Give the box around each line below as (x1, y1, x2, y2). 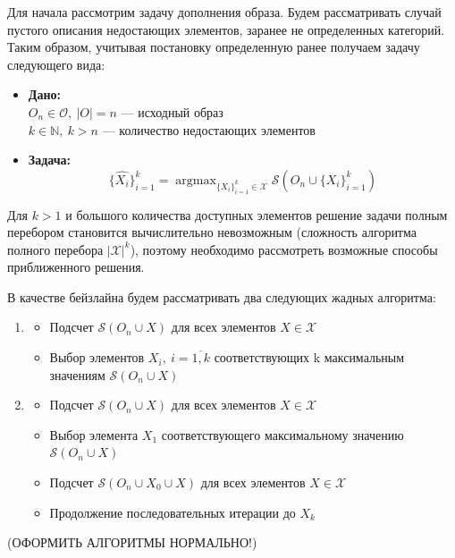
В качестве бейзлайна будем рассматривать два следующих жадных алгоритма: (7, 287, 436, 306)
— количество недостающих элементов (102, 120, 316, 139)
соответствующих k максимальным (214, 348, 405, 367)
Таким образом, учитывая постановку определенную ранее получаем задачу (7, 38, 420, 56)
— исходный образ (121, 102, 223, 121)
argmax (175, 173, 216, 187)
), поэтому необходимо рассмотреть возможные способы (130, 240, 438, 258)
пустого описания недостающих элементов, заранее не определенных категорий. (7, 20, 445, 38)
